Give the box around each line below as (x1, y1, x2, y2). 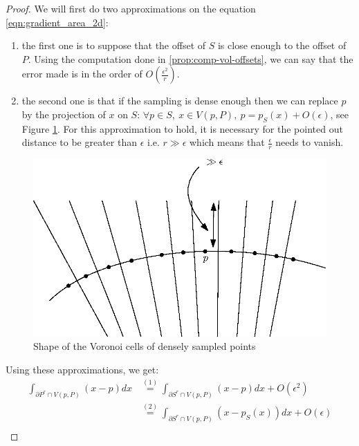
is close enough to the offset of (217, 38, 347, 53)
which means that (190, 135, 265, 149)
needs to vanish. (275, 135, 344, 149)
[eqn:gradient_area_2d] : (6, 15, 109, 29)
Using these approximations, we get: (6, 362, 159, 376)
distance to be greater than (21, 135, 138, 149)
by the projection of (21, 106, 106, 121)
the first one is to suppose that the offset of (21, 38, 206, 53)
